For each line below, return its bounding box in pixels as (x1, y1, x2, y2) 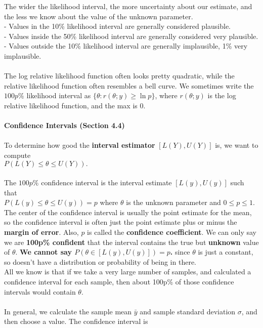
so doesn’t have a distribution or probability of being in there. (4, 256, 197, 267)
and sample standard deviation (140, 306, 236, 316)
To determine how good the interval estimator (4, 140, 155, 150)
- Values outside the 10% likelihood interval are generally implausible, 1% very (4, 40, 248, 51)
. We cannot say (15, 247, 72, 257)
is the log (207, 90, 236, 101)
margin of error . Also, (4, 227, 79, 237)
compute (4, 149, 31, 160)
